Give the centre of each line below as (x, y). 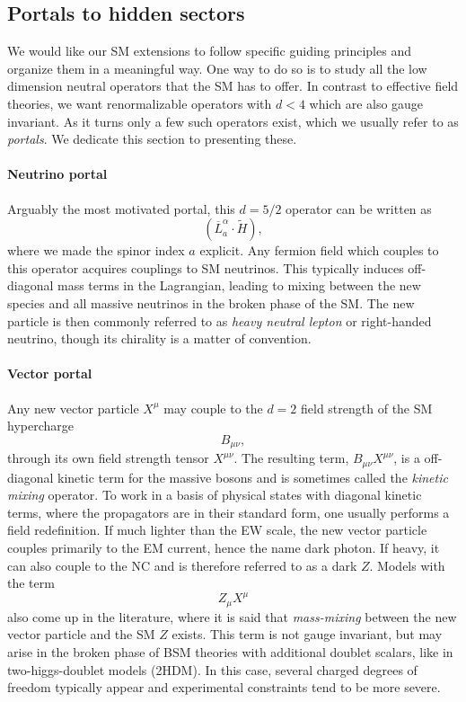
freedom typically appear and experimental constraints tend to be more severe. (224, 687)
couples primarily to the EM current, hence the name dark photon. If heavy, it (224, 547)
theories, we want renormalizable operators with (140, 103)
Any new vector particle (73, 408)
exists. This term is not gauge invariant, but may (307, 634)
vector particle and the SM (81, 634)
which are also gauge (366, 103)
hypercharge (40, 426)
